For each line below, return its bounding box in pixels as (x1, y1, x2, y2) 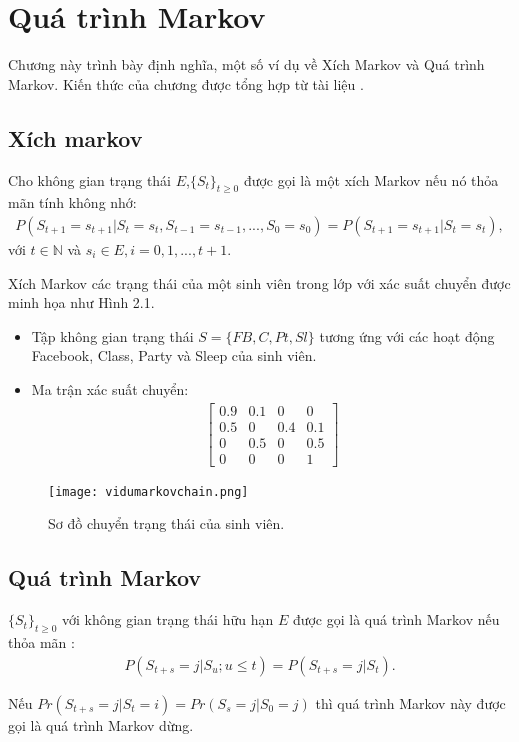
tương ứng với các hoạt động (319, 325, 495, 346)
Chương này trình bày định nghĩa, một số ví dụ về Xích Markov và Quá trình (8, 54, 485, 75)
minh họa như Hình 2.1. (8, 292, 155, 313)
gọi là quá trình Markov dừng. (8, 714, 194, 735)
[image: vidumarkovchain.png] (48, 484, 249, 499)
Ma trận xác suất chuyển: (31, 378, 189, 399)
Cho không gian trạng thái (8, 169, 172, 190)
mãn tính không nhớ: (8, 192, 137, 213)
